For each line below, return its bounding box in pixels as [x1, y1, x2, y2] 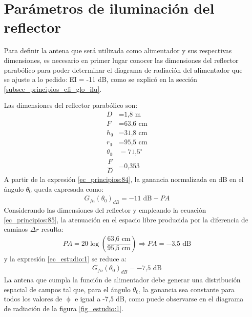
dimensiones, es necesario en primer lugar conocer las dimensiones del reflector [4, 55, 239, 65]
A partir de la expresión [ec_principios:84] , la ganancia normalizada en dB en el [4, 174, 244, 184]
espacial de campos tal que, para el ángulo [4, 284, 131, 294]
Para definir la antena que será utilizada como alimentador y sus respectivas [4, 45, 232, 56]
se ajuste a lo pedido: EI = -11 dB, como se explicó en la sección [4, 74, 197, 84]
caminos [4, 224, 28, 234]
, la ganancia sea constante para [139, 284, 234, 294]
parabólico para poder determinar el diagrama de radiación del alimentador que [4, 64, 243, 75]
